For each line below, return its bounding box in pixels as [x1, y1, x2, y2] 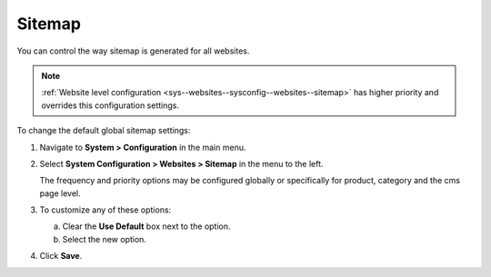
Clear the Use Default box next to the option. [62, 221, 231, 232]
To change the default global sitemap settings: [16, 125, 191, 136]
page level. [39, 187, 81, 199]
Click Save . [39, 251, 83, 262]
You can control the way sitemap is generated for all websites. [16, 45, 250, 56]
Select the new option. [62, 233, 147, 244]
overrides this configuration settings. [41, 100, 179, 111]
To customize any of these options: [39, 204, 172, 215]
